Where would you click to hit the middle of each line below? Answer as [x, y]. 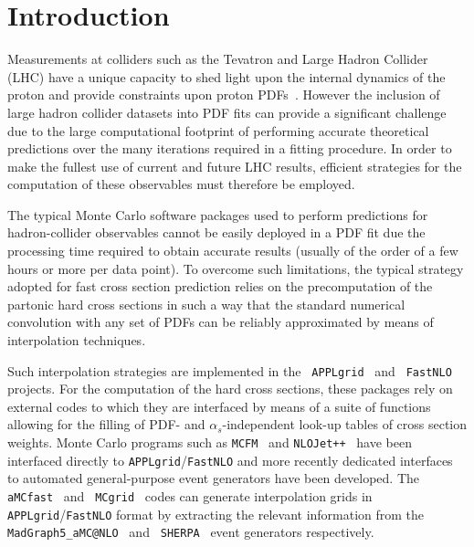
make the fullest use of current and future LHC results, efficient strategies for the [235, 166]
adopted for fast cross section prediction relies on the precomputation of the [220, 286]
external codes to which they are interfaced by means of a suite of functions [219, 406]
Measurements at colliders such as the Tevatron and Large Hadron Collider [218, 59]
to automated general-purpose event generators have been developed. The [214, 478]
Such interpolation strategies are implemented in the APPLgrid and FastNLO [230, 370]
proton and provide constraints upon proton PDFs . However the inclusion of [224, 95]
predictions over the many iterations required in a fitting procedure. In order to [230, 148]
